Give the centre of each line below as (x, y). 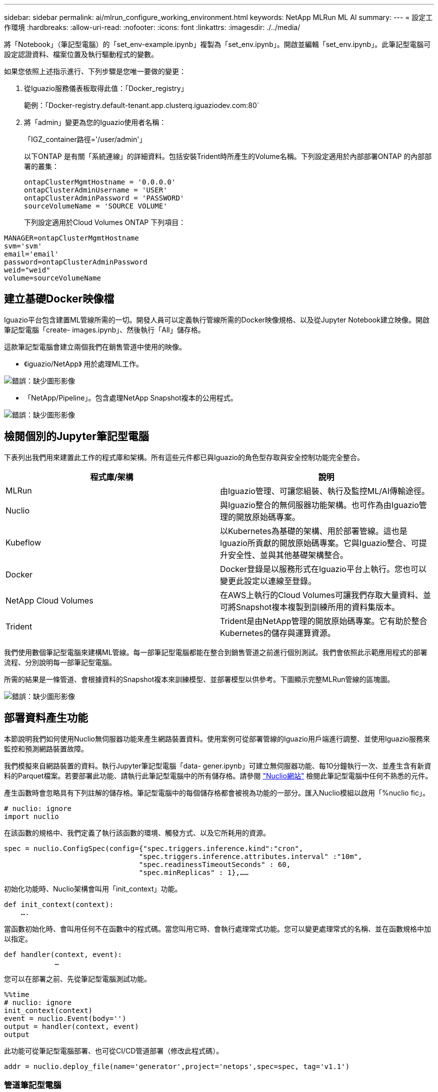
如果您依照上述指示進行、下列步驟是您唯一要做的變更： (95, 71)
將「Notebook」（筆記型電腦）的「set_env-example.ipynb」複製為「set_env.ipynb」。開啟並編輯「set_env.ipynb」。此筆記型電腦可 (217, 44)
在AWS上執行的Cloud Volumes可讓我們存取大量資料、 (322, 595)
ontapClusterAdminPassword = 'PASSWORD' (104, 198)
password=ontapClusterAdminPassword (76, 262)
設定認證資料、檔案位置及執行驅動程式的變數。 (81, 54)
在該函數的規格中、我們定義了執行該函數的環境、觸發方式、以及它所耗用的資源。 (137, 832)
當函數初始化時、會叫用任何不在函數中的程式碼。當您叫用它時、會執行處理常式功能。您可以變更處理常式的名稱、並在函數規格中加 (217, 928)
